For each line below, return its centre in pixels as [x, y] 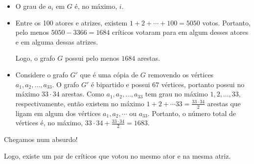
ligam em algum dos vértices [58, 113]
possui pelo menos [92, 58]
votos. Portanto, [226, 22]
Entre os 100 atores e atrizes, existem [71, 22]
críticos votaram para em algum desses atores [180, 32]
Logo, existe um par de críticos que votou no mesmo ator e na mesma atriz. [117, 155]
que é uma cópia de [109, 74]
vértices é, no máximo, [49, 123]
